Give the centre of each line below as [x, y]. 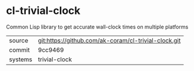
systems [21, 59]
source [19, 40]
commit [19, 49]
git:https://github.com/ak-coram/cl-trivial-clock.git [109, 40]
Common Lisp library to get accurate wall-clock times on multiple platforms [97, 27]
